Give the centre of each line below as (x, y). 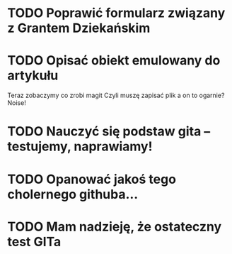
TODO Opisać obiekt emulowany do (114, 61)
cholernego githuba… (73, 194)
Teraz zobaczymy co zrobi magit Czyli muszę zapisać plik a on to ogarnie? (116, 95)
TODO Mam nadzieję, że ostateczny (115, 227)
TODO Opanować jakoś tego (92, 179)
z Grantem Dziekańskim (79, 28)
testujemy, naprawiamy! (80, 147)
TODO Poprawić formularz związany (116, 13)
